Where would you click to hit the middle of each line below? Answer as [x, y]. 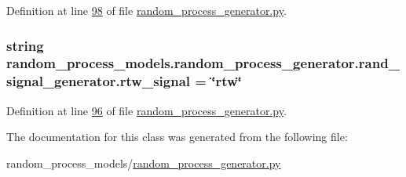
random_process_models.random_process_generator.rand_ [203, 63]
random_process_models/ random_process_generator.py [144, 163]
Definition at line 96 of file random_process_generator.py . [146, 110]
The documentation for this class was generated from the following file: [177, 137]
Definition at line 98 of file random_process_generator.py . [146, 10]
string [25, 45]
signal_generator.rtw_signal [99, 81]
